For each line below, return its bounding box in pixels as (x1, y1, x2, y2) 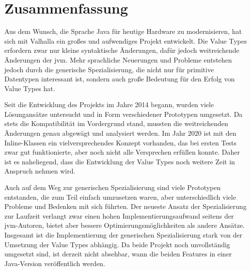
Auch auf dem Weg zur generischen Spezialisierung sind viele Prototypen (4, 182, 221, 192)
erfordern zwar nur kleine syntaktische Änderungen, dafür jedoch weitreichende (4, 45, 239, 55)
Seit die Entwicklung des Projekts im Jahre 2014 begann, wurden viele (4, 99, 214, 110)
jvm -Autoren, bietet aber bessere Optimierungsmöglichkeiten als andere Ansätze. (4, 220, 245, 230)
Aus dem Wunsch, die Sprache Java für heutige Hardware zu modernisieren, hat (4, 26, 242, 36)
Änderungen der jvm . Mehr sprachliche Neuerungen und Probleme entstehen (4, 54, 232, 64)
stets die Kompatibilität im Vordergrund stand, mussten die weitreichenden (4, 118, 228, 128)
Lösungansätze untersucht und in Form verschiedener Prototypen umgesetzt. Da (4, 109, 243, 119)
